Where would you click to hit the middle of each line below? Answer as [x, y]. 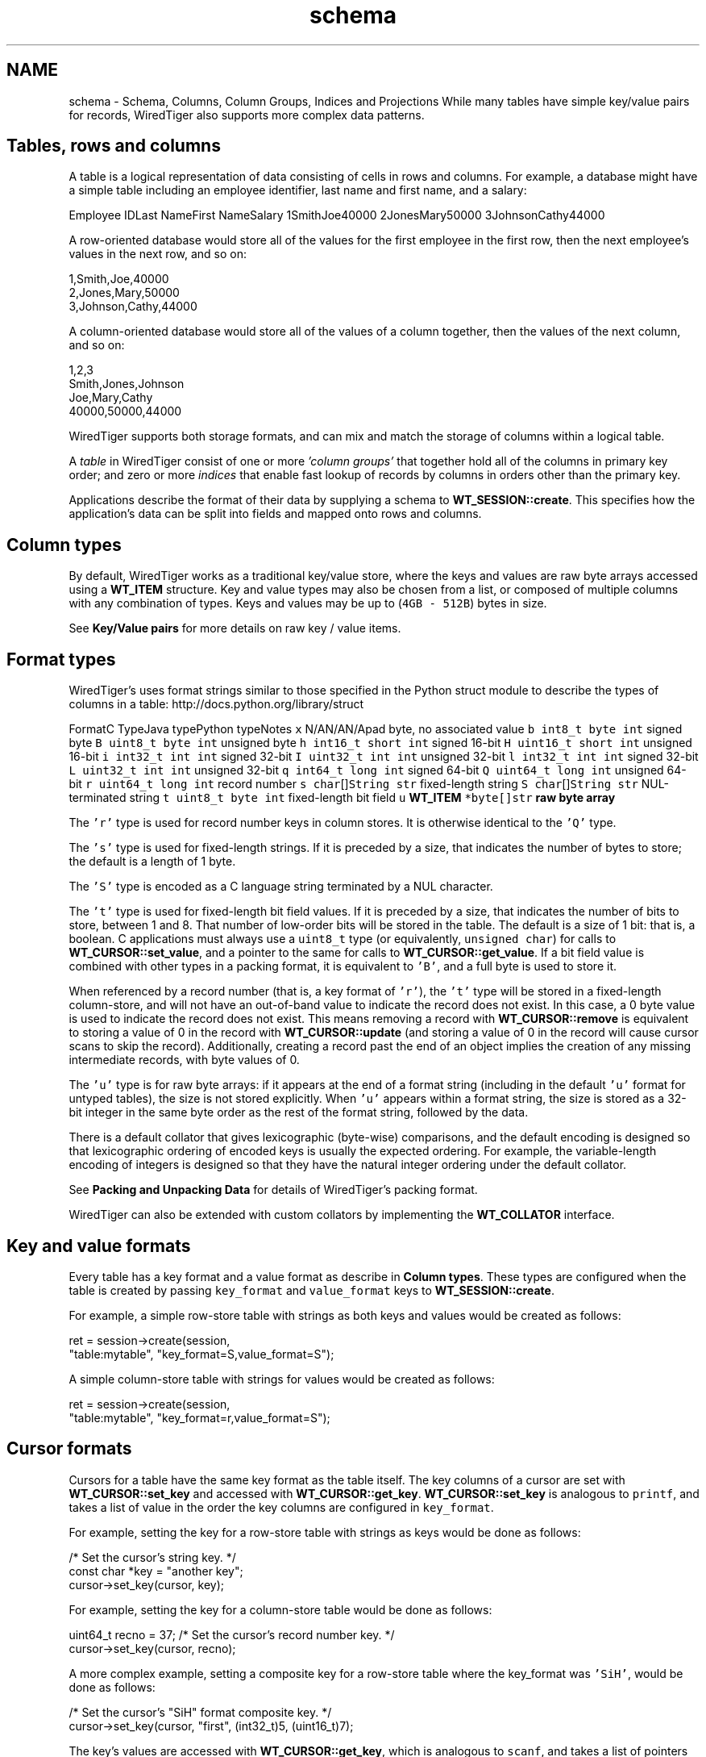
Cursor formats [69, 1449]
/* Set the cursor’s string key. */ [152, 1557]
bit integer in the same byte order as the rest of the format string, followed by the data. [299, 1112]
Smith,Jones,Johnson [127, 384]
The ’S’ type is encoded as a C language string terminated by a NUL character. [281, 887]
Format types [61, 659]
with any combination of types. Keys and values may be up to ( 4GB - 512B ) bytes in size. [308, 603]
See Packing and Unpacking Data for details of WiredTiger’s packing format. [273, 1190]
